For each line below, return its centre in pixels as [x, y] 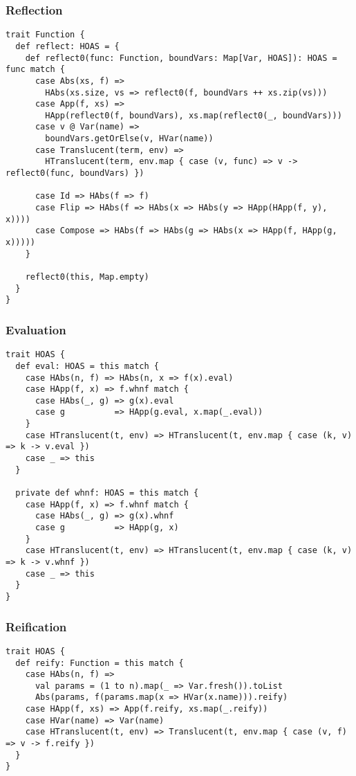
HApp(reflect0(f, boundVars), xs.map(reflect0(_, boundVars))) [194, 115]
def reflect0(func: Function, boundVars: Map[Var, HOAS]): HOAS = [181, 58]
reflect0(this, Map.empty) [87, 277]
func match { [35, 70]
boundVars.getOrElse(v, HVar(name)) [129, 139]
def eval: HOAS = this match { [87, 366]
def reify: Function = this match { [100, 663]
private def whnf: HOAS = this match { [107, 493]
